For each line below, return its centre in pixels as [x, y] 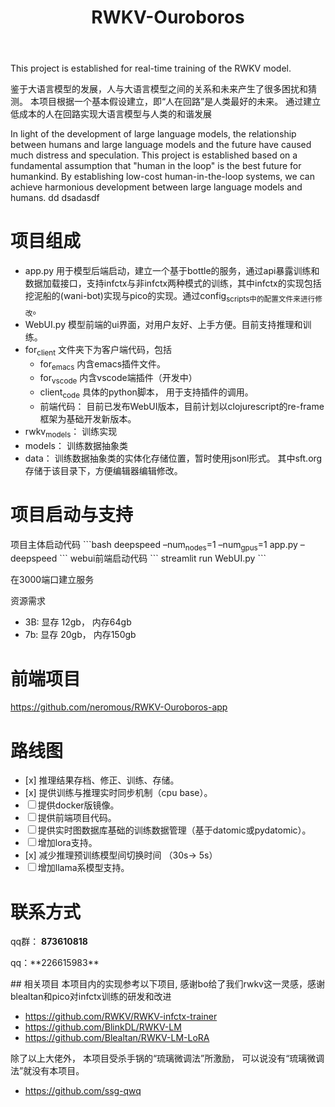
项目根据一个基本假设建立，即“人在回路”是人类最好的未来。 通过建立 [180, 102]
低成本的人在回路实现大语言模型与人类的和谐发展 [111, 114]
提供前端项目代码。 [77, 818]
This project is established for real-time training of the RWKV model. [151, 68]
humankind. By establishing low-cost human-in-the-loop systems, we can [162, 177]
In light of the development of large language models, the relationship [153, 134]
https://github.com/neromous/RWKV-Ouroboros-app [119, 707]
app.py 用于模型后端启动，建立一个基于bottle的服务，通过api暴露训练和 [172, 271]
